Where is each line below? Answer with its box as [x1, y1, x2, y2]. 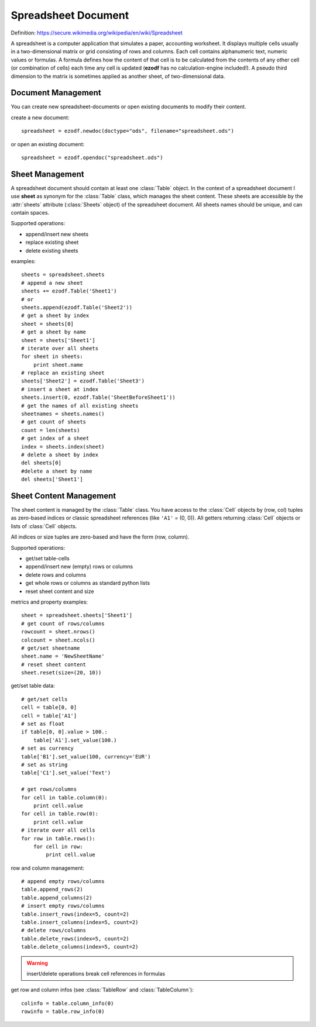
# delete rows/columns [21, 927, 87, 934]
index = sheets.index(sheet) [21, 443, 105, 450]
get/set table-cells [25, 555, 70, 562]
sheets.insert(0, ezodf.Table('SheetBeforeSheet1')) [21, 394, 176, 401]
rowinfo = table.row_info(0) [21, 1008, 105, 1015]
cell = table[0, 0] [21, 704, 77, 711]
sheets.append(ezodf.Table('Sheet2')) [21, 304, 133, 311]
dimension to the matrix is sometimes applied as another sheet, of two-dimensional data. [11, 73, 225, 80]
